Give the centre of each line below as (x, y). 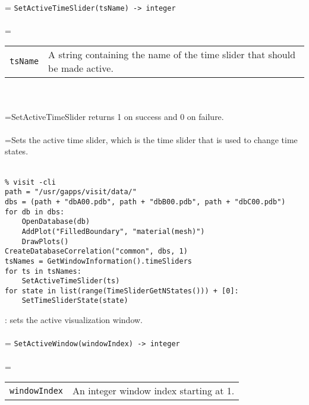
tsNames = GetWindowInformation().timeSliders (98, 261)
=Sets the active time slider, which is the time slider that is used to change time (151, 139)
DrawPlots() (45, 241)
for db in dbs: (35, 212)
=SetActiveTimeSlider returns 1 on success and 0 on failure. (114, 116)
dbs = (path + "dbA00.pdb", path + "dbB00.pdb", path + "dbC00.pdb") (145, 202)
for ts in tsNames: (43, 271)
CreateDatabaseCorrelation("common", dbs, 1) (96, 251)
